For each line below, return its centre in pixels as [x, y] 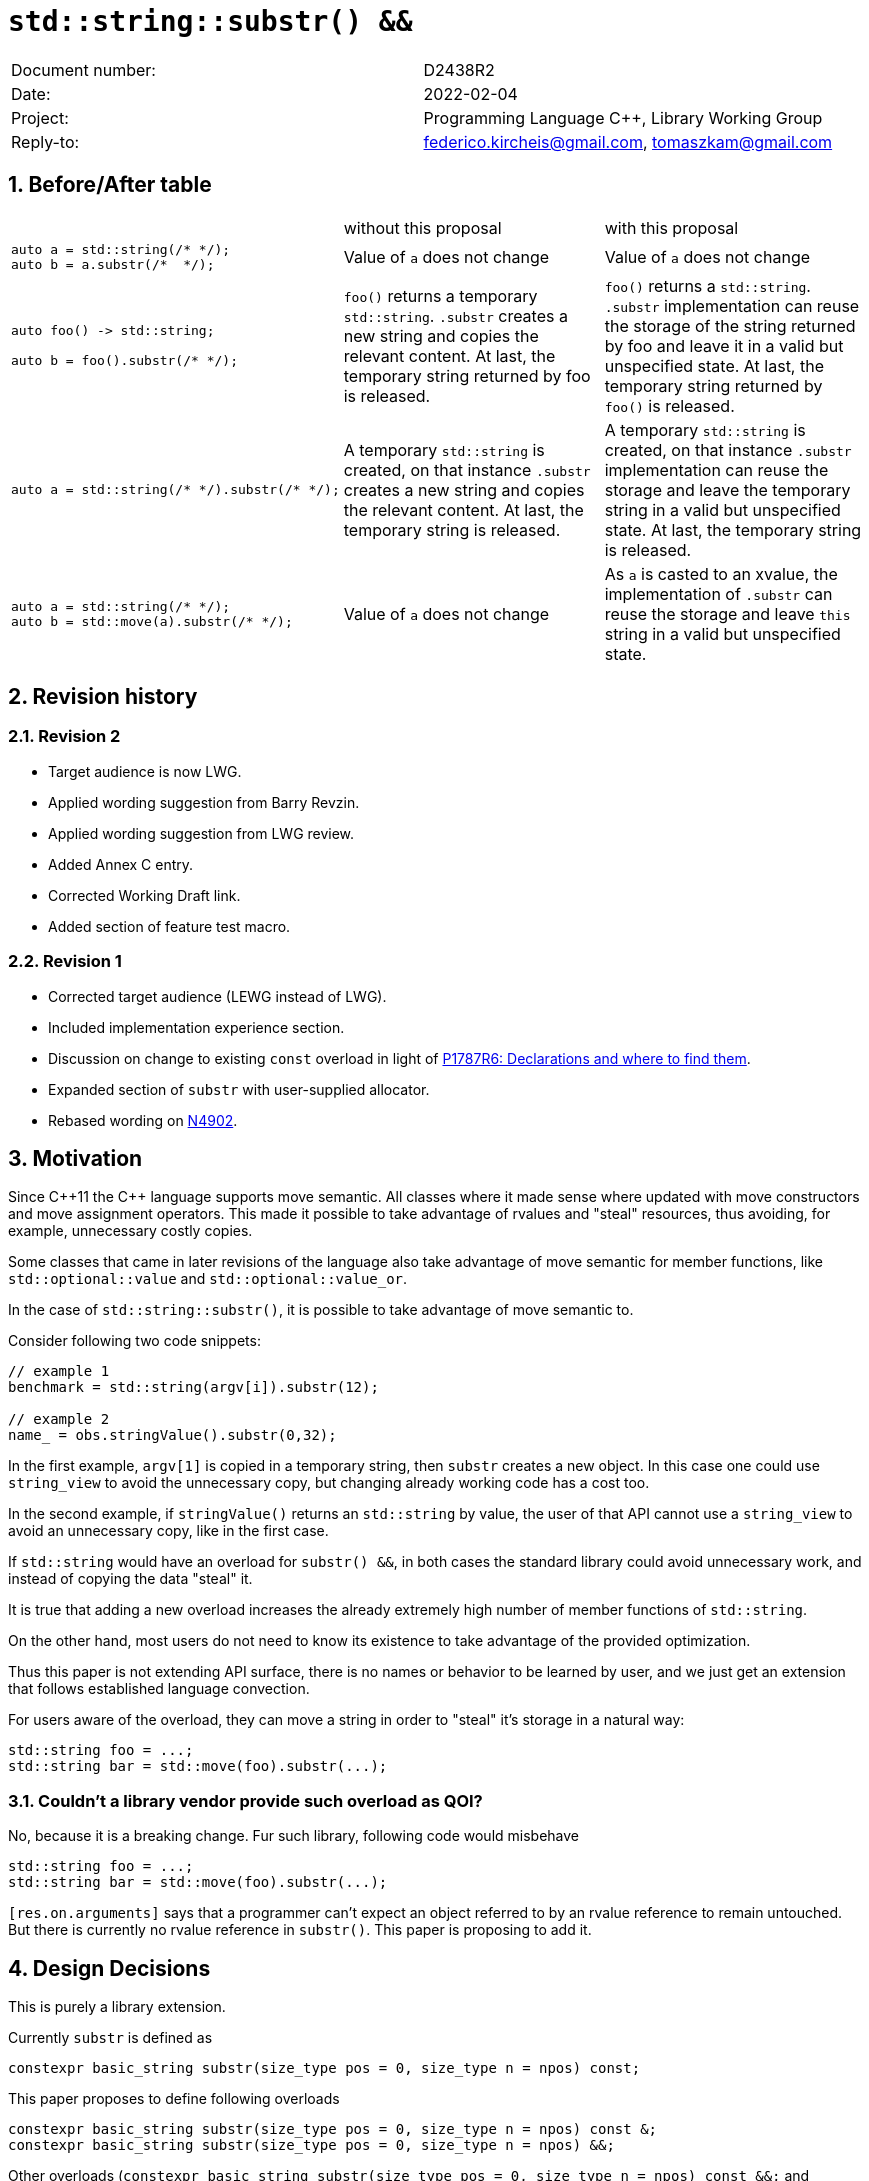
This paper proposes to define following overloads [174, 2098]
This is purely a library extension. [117, 2006]
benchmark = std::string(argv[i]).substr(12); [193, 1387]
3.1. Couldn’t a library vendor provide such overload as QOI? [245, 1800]
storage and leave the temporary [727, 489]
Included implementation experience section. [196, 1027]
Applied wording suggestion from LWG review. [201, 833]
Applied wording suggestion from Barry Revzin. [204, 802]
